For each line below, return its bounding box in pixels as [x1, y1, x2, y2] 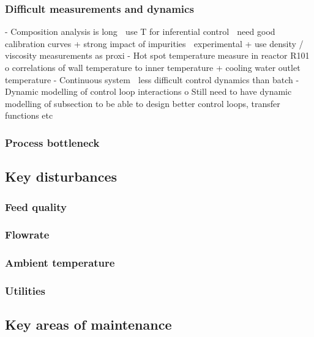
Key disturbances [5, 167, 118, 186]
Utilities [5, 283, 46, 298]
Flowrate [5, 227, 50, 242]
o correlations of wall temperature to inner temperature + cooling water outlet [5, 61, 301, 73]
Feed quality [5, 199, 67, 214]
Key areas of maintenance [5, 315, 172, 334]
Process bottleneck [5, 135, 100, 150]
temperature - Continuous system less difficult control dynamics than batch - [5, 73, 299, 86]
